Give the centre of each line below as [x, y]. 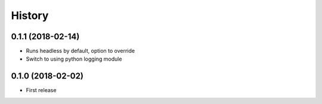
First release [41, 90]
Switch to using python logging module [74, 59]
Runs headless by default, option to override [80, 51]
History [30, 15]
